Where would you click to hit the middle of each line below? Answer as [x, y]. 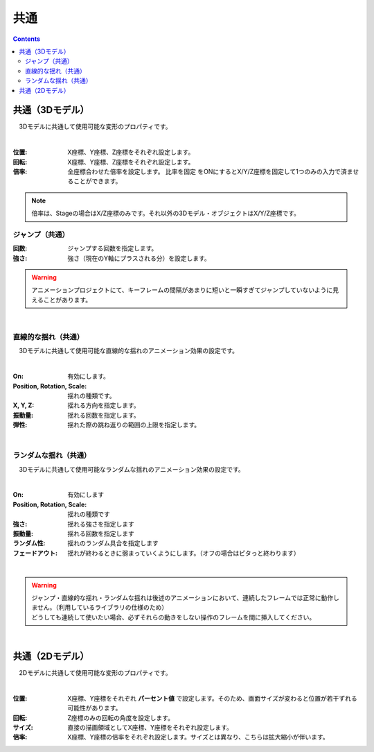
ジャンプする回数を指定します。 [113, 248]
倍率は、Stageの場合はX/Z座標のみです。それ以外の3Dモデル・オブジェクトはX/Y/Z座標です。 [166, 213]
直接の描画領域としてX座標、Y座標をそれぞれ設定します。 [150, 727]
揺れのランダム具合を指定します [113, 543]
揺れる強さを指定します [101, 524]
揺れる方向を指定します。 [104, 405]
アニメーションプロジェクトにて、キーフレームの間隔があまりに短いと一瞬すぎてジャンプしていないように [182, 290]
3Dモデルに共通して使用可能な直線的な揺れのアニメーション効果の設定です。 [128, 351]
